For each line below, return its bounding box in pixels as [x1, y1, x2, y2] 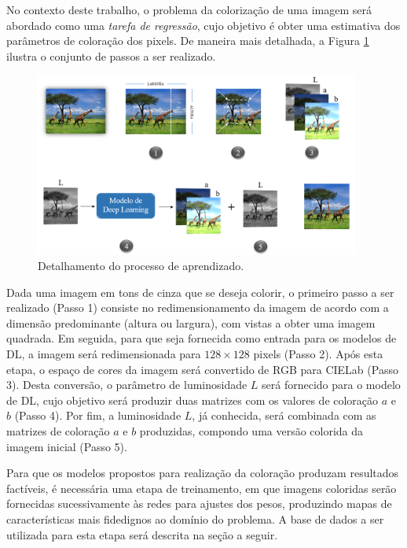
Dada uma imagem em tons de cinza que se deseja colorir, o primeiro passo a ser [6, 283, 394, 300]
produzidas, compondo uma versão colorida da [139, 423, 364, 439]
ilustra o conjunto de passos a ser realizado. [6, 47, 216, 64]
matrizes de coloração [6, 423, 110, 439]
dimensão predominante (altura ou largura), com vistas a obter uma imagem [6, 314, 376, 331]
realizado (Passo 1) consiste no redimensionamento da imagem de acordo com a [6, 299, 389, 316]
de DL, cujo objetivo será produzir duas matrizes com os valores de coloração [6, 391, 379, 408]
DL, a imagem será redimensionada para [6, 346, 201, 362]
